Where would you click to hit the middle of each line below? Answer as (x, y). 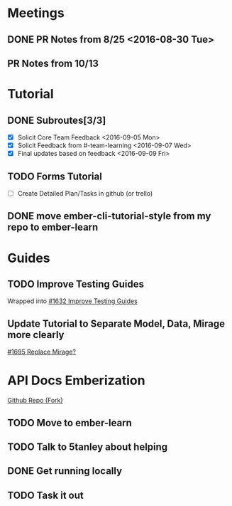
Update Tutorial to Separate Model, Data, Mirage (116, 323)
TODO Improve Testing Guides (76, 284)
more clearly (36, 335)
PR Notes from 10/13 (53, 63)
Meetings (36, 13)
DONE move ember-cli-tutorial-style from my (109, 216)
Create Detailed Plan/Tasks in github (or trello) (85, 193)
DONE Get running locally (65, 471)
